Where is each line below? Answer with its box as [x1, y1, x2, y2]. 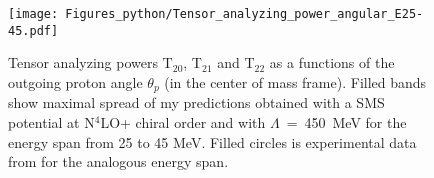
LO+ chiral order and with [100, 111, 266, 132]
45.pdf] [8, 23, 59, 38]
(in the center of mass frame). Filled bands [164, 71, 427, 92]
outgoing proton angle [8, 71, 143, 92]
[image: [8, 7, 59, 21]
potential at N [8, 111, 95, 132]
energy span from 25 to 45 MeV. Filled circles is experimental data [8, 131, 417, 152]
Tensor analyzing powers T [8, 52, 173, 73]
